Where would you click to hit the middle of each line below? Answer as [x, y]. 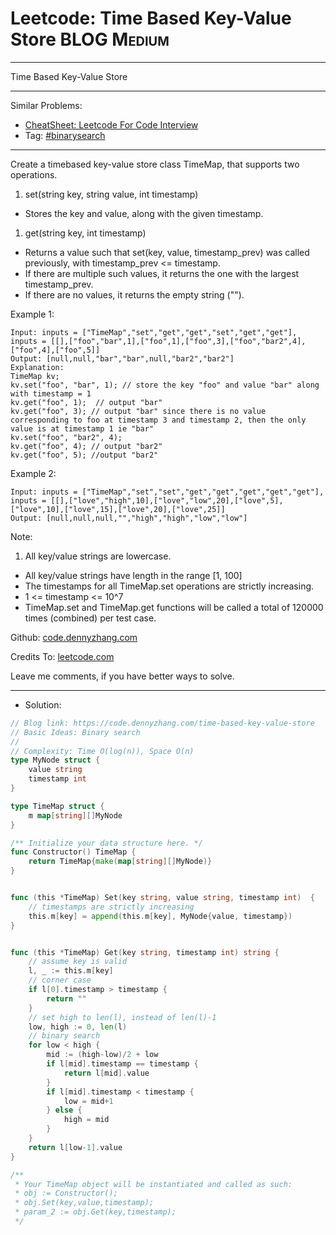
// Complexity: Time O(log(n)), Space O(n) [102, 751]
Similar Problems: [46, 105]
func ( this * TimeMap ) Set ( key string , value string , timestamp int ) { [162, 898]
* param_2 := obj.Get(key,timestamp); [95, 1212]
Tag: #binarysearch [65, 135]
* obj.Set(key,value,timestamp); [84, 1203]
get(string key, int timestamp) [85, 233]
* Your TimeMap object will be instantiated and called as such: [153, 1184]
